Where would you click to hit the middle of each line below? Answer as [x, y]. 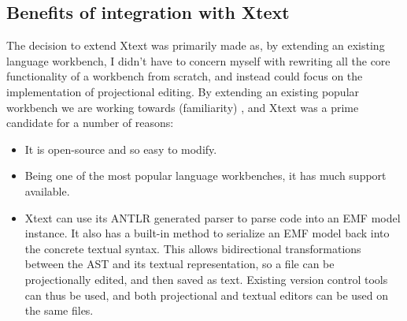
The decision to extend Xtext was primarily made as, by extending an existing [196, 45]
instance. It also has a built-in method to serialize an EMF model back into [207, 233]
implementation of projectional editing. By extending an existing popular [183, 91]
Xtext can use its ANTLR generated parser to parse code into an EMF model [213, 217]
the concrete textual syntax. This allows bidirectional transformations [193, 248]
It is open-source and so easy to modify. [121, 149]
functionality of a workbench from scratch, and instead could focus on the [185, 76]
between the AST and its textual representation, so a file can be [179, 264]
